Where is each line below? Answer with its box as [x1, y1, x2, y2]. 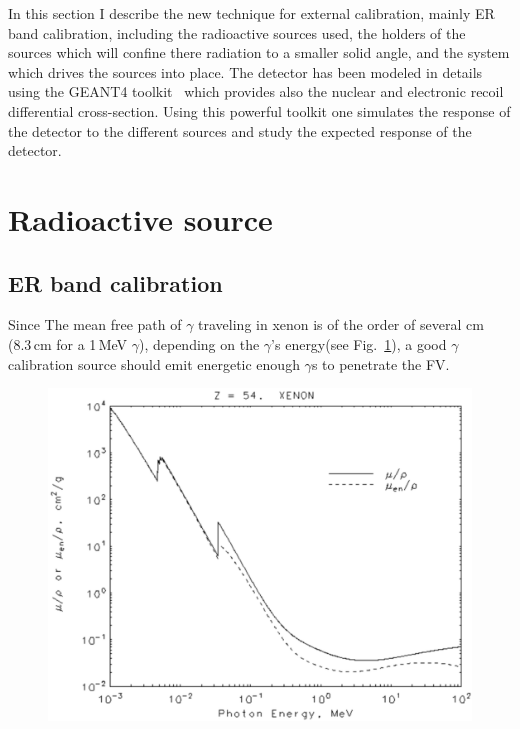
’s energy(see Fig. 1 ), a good [271, 333, 447, 354]
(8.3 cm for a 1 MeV [8, 333, 128, 354]
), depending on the [138, 333, 260, 354]
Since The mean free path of [8, 314, 182, 335]
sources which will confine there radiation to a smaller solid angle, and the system [8, 42, 510, 63]
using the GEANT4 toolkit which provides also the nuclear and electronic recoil [8, 81, 504, 102]
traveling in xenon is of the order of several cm [198, 314, 484, 335]
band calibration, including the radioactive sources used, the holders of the [8, 22, 466, 43]
